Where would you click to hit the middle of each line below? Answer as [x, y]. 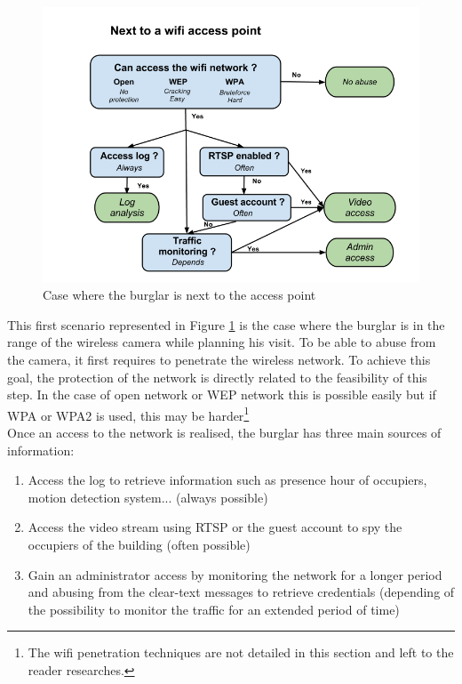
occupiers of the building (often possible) [139, 545]
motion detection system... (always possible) [148, 497]
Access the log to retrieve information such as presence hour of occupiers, [227, 480]
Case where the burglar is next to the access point [179, 295]
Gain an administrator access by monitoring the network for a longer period [235, 574]
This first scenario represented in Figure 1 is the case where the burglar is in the [226, 324]
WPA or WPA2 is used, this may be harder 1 [128, 414]
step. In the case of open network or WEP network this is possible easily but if [222, 394]
